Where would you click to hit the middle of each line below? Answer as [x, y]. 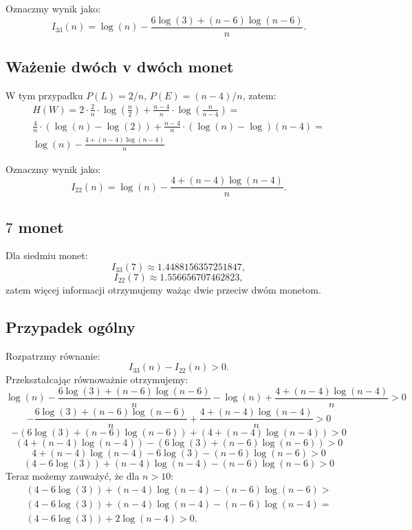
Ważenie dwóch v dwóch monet [120, 67]
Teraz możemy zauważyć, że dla [73, 476]
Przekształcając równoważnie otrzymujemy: [97, 379]
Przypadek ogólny [71, 326]
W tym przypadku [44, 95]
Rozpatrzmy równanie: [53, 355]
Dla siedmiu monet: [47, 255]
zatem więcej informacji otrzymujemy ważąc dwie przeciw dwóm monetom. [163, 289]
